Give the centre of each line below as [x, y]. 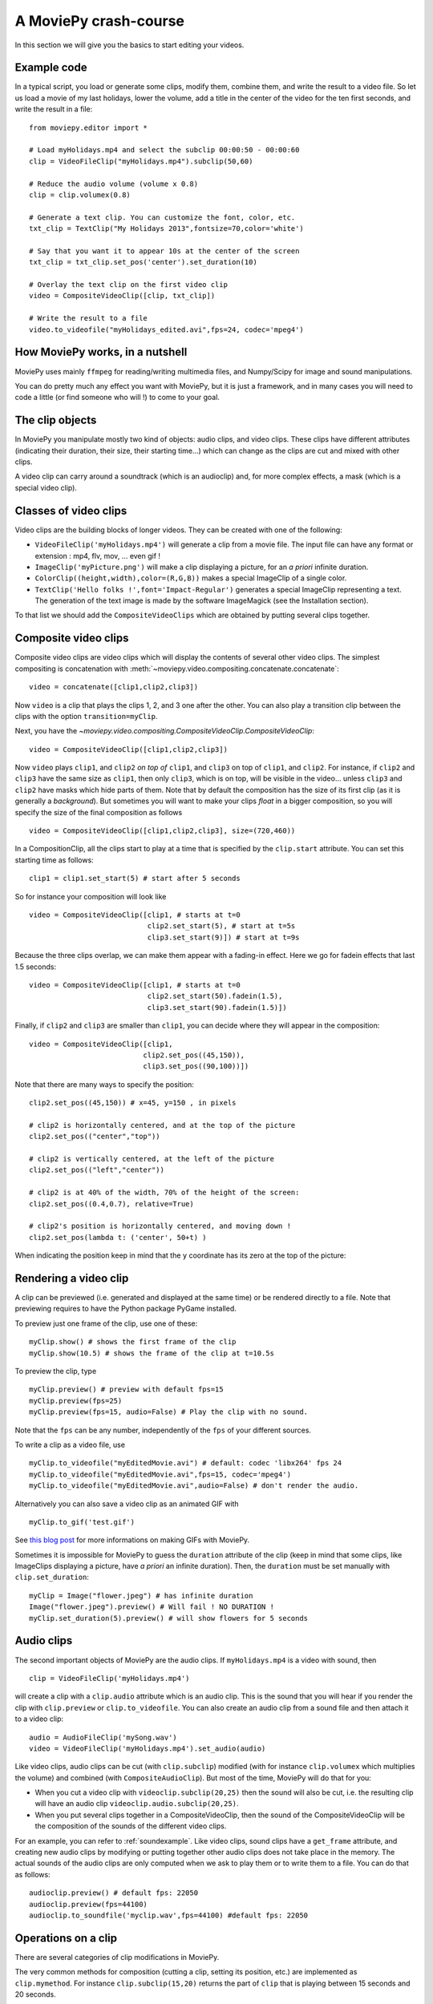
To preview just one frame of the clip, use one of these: [106, 1323]
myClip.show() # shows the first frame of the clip [133, 1342]
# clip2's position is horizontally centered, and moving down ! [160, 1226]
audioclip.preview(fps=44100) [89, 1904]
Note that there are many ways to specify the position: [104, 1084]
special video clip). [46, 487]
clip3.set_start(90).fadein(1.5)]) [217, 1007]
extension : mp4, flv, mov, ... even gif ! [97, 556]
